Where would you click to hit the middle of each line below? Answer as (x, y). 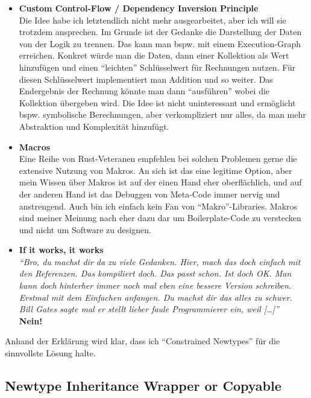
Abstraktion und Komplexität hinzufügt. (94, 126)
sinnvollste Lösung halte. (50, 353)
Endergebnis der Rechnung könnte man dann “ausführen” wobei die (144, 91)
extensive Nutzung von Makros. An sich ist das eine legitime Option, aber (155, 170)
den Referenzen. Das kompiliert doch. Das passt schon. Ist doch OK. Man (155, 273)
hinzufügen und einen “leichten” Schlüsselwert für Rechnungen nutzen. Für (157, 67)
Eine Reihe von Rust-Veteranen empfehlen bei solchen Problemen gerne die (158, 159)
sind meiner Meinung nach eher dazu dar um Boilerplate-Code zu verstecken (160, 218)
